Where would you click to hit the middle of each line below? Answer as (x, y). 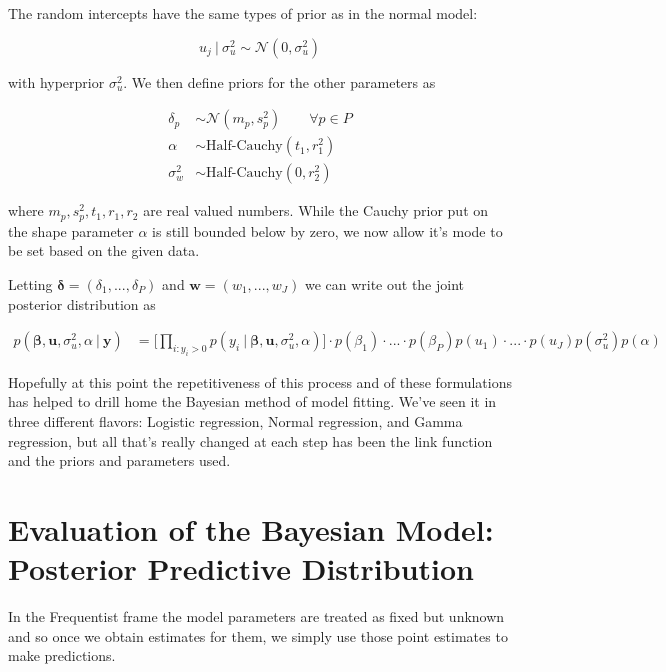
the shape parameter (71, 230)
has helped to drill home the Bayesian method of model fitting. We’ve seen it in (252, 401)
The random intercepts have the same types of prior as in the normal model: (243, 13)
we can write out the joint (384, 283)
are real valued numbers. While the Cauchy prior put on (316, 210)
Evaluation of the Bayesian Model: (251, 529)
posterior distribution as (82, 303)
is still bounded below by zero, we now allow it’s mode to (327, 230)
